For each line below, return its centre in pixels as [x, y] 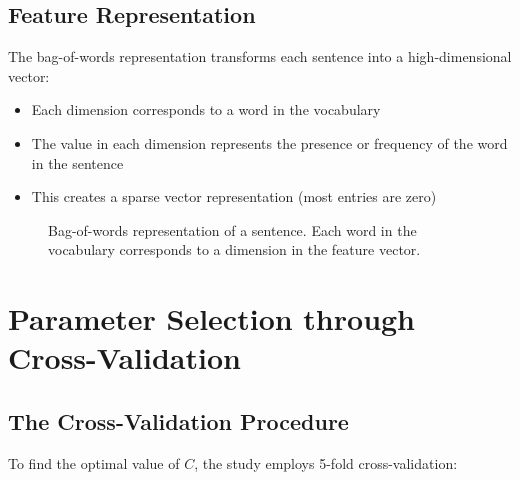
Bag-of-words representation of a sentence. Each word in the [232, 229]
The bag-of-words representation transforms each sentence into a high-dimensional [260, 56]
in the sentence [77, 162]
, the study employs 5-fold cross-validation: [326, 462]
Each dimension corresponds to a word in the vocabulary [206, 109]
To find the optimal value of [94, 462]
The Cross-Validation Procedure [178, 420]
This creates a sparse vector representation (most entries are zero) [234, 196]
